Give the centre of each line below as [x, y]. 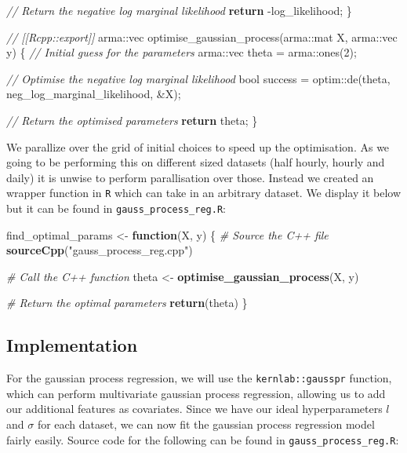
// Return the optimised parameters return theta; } [132, 120]
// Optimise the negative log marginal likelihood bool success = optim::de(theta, [198, 78]
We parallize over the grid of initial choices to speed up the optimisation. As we [198, 146]
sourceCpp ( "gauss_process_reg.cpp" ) [100, 250]
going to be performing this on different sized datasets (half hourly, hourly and [196, 162]
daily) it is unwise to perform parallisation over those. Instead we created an [190, 177]
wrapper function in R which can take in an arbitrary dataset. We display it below [204, 193]
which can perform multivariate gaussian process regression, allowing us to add [196, 393]
